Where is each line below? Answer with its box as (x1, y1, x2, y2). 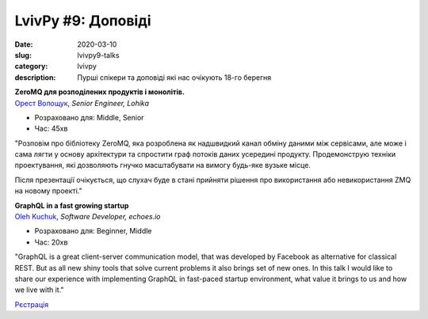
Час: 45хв (34, 123, 68, 134)
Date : (14, 40, 33, 49)
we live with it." (14, 285, 64, 294)
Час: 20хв (34, 237, 68, 247)
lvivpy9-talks (77, 50, 120, 59)
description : (14, 72, 56, 82)
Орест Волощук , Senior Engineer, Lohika (14, 98, 150, 108)
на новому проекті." (14, 186, 82, 196)
